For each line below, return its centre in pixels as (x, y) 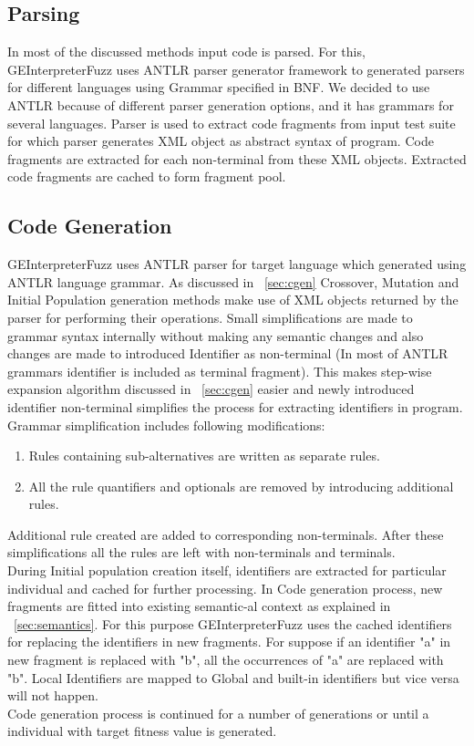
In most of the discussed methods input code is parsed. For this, (186, 52)
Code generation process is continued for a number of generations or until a (218, 713)
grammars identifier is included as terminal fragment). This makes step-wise (220, 371)
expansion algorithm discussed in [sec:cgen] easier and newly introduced (211, 389)
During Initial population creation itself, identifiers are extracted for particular (227, 570)
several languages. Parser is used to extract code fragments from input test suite (232, 123)
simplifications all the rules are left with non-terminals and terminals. (201, 552)
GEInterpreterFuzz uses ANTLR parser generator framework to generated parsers (236, 69)
